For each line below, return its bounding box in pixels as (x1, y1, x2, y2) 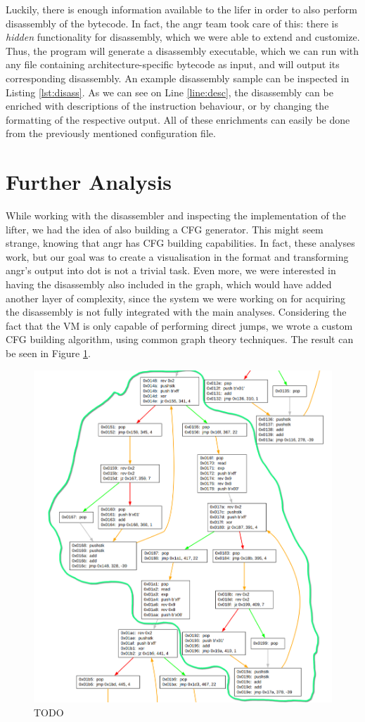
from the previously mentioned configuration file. (6, 126, 216, 141)
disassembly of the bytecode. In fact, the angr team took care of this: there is (6, 15, 338, 30)
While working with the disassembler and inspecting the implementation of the (6, 208, 346, 223)
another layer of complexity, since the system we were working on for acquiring (6, 290, 346, 305)
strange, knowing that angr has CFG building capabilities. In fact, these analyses (6, 236, 355, 250)
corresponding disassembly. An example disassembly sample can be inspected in (6, 70, 350, 85)
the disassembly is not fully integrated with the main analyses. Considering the (6, 304, 347, 319)
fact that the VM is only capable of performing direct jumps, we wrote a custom (6, 318, 353, 333)
